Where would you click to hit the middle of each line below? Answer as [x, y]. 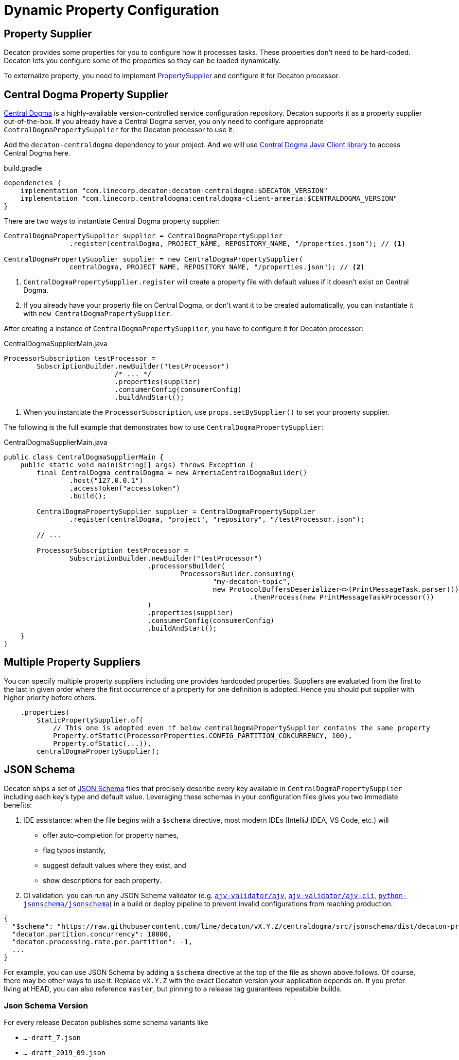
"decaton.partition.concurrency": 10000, [92, 934]
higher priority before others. [50, 697]
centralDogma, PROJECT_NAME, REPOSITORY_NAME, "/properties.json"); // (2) [217, 267]
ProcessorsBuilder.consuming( [238, 574]
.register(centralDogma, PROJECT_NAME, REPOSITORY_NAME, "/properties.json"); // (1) [238, 244]
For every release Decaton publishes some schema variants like [106, 1023]
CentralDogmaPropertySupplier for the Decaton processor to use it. [119, 130]
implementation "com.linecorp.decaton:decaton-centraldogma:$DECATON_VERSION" [174, 191]
